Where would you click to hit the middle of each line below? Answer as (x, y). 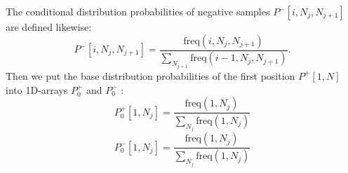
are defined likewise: (49, 27)
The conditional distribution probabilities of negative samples (138, 11)
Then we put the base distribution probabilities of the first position (150, 75)
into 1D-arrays (37, 89)
